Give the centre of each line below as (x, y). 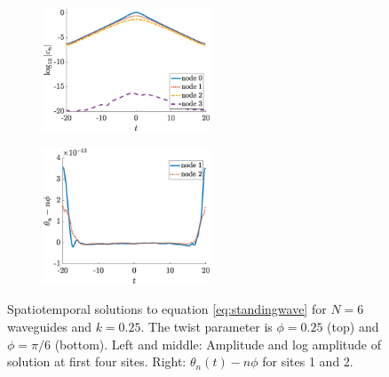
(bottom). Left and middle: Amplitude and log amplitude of (218, 344)
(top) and (353, 326)
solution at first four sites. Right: (97, 361)
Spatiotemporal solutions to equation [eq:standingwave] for (167, 309)
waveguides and (49, 326)
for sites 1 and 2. (308, 361)
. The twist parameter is (206, 326)
